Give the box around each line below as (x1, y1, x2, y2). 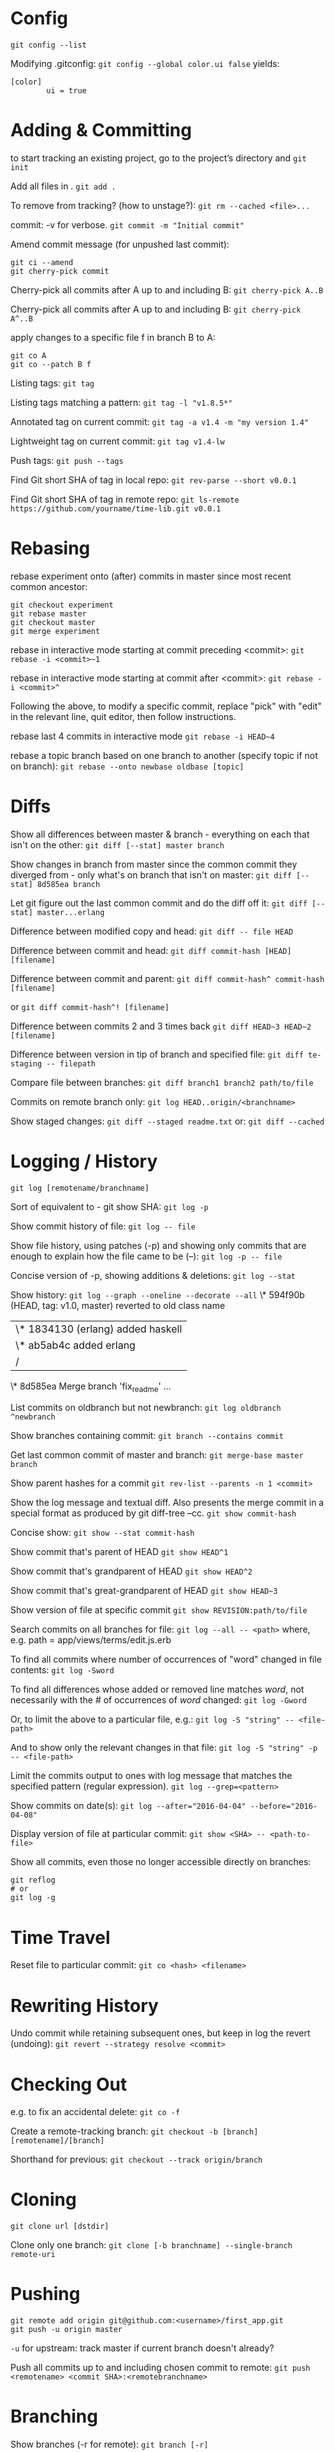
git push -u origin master (10, 2325, 123, 2335)
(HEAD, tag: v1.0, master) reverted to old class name (10, 1299, 226, 1311)
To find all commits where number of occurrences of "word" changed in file (10, 1653, 322, 1666)
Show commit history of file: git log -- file (10, 1220, 196, 1232)
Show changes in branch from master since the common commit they (10, 858, 298, 870)
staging (10, 1058, 43, 1069)
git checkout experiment (10, 600, 114, 610)
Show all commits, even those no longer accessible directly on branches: (10, 1856, 312, 1868)
